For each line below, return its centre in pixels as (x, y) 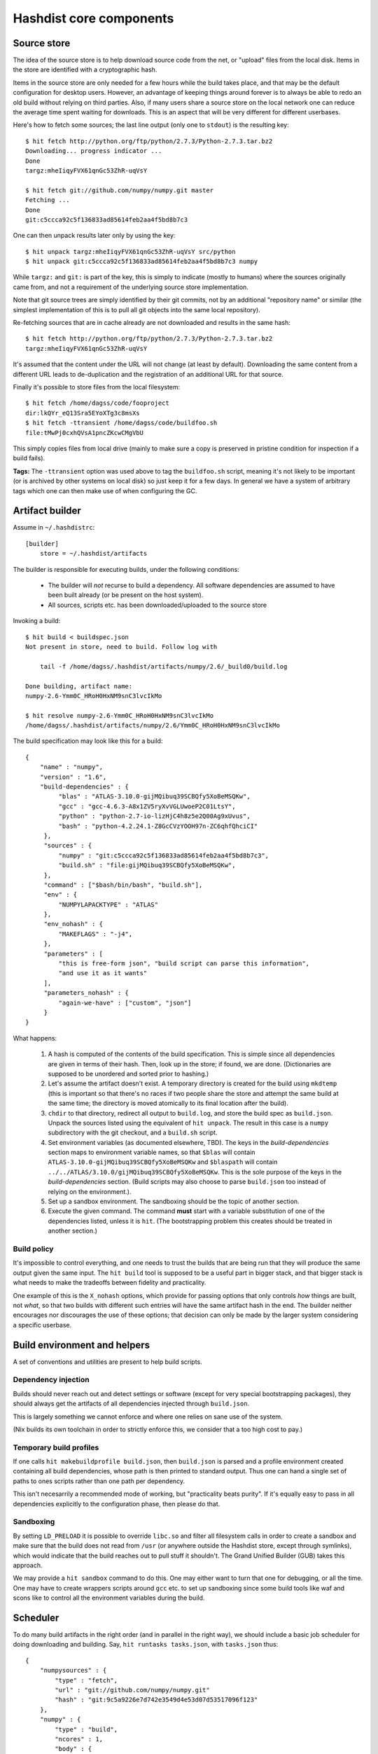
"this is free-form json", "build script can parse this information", (184, 964)
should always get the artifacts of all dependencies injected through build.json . (131, 1404)
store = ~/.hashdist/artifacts (93, 554)
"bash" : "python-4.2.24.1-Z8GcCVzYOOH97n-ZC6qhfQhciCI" (158, 826)
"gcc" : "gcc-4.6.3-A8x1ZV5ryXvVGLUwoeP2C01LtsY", (147, 806)
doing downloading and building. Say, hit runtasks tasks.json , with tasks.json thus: (146, 1645)
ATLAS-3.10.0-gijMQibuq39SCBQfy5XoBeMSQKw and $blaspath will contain (163, 1162)
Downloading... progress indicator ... (94, 151)
